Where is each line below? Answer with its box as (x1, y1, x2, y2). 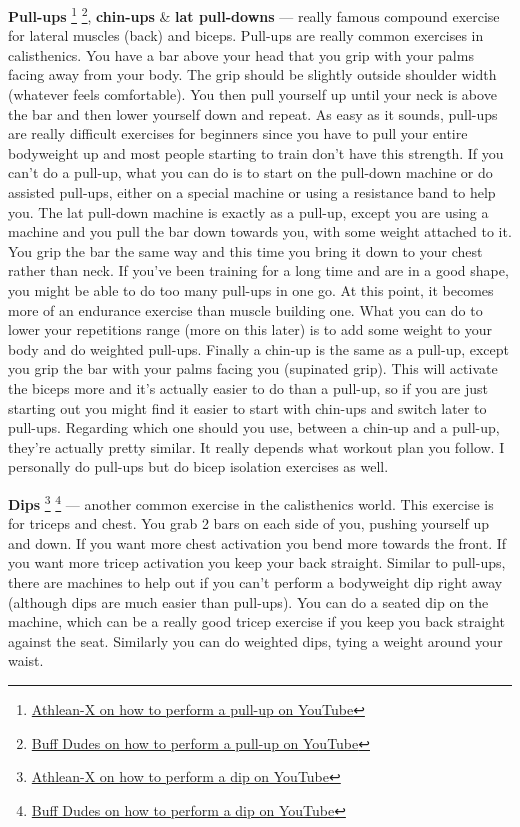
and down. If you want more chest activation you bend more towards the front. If (8, 532, 507, 553)
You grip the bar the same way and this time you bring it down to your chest (8, 240, 483, 261)
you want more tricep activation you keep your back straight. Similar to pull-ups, (8, 552, 506, 573)
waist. (8, 650, 44, 671)
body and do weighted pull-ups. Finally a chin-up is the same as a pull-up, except (8, 338, 510, 359)
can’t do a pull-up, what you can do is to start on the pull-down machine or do (8, 162, 493, 183)
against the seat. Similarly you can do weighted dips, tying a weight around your (8, 630, 503, 651)
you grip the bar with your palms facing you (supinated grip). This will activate (8, 358, 498, 379)
